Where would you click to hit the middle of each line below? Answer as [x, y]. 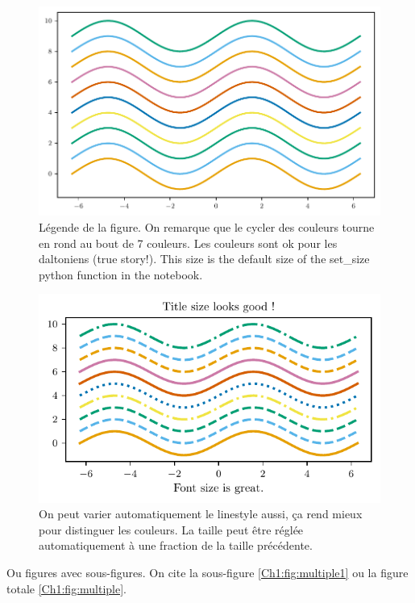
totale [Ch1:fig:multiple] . [66, 588]
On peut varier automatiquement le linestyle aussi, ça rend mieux [201, 514]
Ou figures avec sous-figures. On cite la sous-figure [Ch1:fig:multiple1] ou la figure [207, 572]
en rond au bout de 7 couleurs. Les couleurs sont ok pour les [188, 243]
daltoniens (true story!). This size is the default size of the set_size [204, 259]
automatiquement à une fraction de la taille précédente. [176, 545]
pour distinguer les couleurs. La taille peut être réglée [171, 529]
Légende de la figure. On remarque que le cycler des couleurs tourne [207, 227]
